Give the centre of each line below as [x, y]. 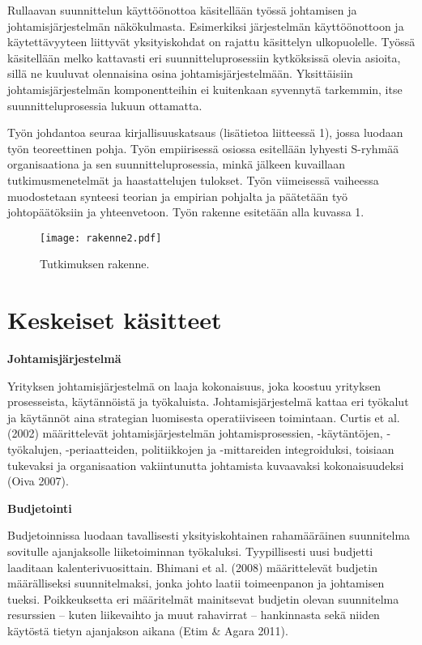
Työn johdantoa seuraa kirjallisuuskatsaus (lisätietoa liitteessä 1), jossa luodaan [205, 132]
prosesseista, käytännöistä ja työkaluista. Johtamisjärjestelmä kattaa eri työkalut [208, 402]
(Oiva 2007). [38, 481]
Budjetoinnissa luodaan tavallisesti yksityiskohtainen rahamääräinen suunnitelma [209, 535]
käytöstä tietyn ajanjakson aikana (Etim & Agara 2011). [148, 630]
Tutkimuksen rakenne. [95, 264]
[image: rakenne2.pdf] [101, 238]
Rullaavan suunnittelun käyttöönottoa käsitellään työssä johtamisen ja [182, 10]
